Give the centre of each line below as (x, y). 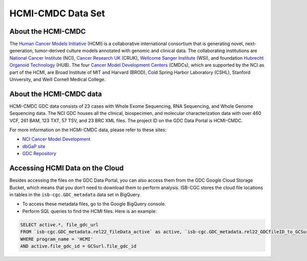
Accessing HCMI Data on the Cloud (67, 168)
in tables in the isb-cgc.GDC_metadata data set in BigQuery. (75, 195)
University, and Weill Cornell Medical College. (58, 80)
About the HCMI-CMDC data (56, 94)
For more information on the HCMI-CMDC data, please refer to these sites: (88, 130)
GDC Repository (39, 154)
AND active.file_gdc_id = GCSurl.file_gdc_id (78, 246)
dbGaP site (34, 146)
